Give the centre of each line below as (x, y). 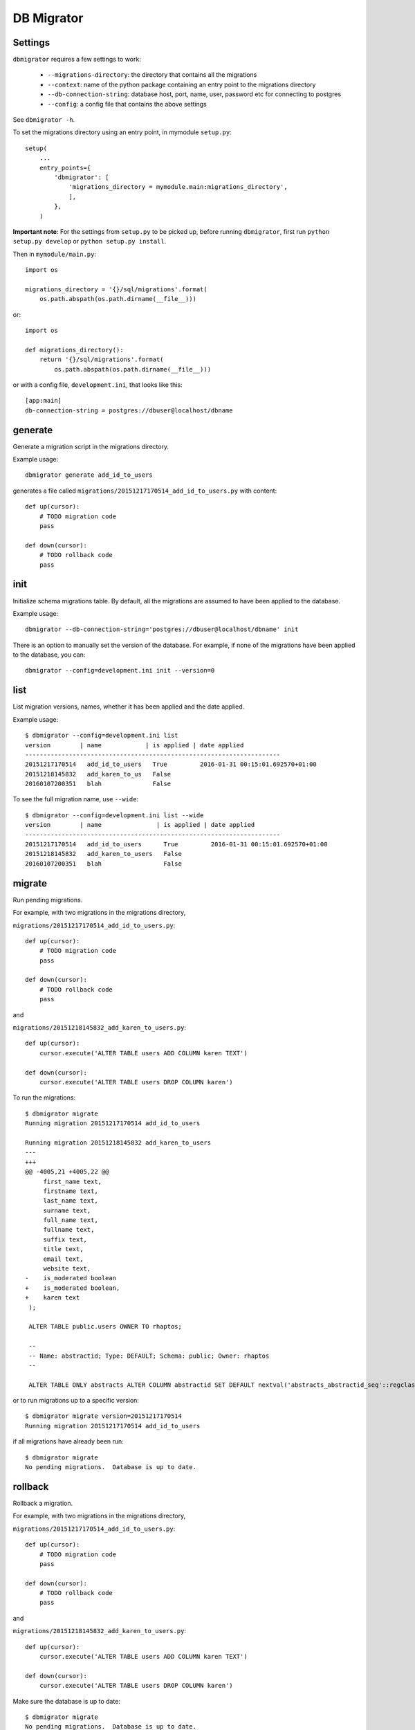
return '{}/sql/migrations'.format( (101, 359)
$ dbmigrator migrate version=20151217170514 (104, 1416)
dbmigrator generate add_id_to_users (89, 475)
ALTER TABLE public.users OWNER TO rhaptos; (105, 1327)
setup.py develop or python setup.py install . (90, 242)
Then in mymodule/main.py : (55, 254)
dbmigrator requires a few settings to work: (77, 60)
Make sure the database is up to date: (67, 1701)
